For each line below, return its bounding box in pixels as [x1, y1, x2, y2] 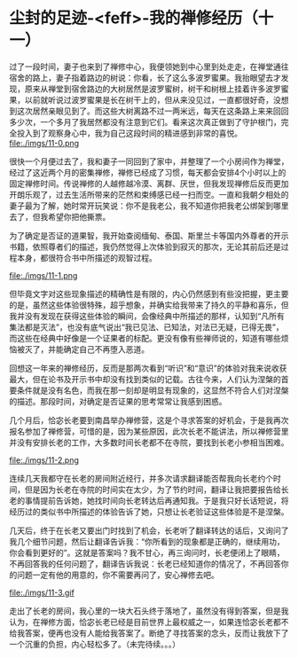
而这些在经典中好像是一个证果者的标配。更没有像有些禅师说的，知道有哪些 [9, 333, 281, 343]
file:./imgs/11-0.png [9, 137, 80, 148]
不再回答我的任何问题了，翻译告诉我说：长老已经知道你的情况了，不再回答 [9, 558, 281, 568]
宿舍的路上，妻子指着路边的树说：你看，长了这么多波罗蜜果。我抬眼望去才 [9, 72, 281, 82]
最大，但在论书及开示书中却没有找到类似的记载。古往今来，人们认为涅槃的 [9, 373, 281, 384]
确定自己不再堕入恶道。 [63, 343, 149, 355]
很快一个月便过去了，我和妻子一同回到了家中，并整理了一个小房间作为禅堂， [9, 156, 289, 167]
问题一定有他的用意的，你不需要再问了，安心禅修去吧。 [16, 569, 219, 580]
